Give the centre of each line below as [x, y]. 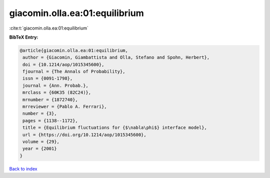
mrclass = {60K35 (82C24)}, [57, 93]
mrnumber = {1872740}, [50, 100]
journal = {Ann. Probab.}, [55, 85]
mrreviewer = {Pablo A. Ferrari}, [65, 107]
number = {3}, [40, 114]
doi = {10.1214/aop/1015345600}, [63, 64]
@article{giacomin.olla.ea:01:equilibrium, [74, 50]
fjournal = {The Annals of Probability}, [74, 72]
